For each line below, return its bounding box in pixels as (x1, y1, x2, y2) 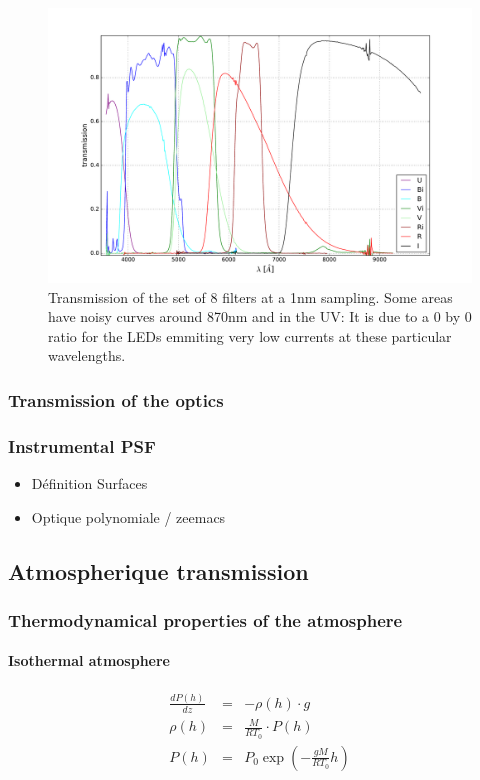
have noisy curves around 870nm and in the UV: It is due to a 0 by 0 (48, 306, 472, 327)
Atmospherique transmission (8, 555, 309, 586)
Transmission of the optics (8, 387, 224, 412)
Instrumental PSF (8, 433, 156, 458)
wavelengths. (48, 345, 126, 366)
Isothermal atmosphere (8, 650, 170, 671)
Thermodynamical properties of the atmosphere (8, 607, 403, 632)
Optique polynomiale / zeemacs (31, 506, 226, 527)
